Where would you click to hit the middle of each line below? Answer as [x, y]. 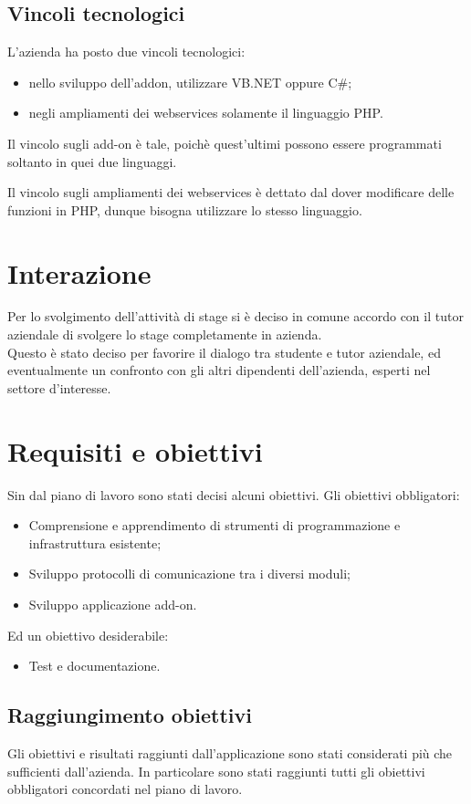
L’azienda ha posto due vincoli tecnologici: [126, 52]
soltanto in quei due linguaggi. [92, 161]
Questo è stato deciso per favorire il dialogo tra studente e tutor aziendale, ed [224, 352]
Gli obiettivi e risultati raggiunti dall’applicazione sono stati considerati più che [230, 752]
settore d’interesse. [59, 387]
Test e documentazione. [94, 666]
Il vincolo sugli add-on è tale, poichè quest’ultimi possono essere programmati [225, 143]
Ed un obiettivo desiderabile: [88, 635]
